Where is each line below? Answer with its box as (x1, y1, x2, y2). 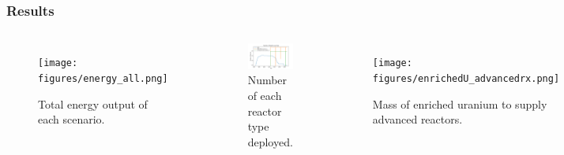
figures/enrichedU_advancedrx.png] (372, 72, 560, 84)
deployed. (247, 133, 293, 149)
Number (247, 72, 288, 88)
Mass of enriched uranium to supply (372, 95, 547, 112)
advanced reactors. (372, 111, 463, 127)
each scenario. (38, 111, 105, 127)
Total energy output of (38, 95, 148, 112)
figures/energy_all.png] (38, 72, 168, 84)
